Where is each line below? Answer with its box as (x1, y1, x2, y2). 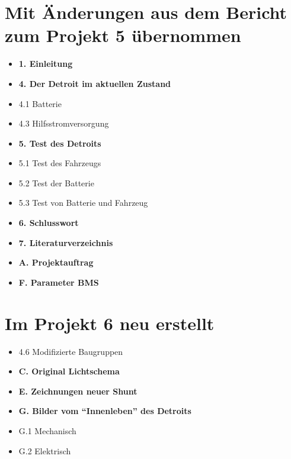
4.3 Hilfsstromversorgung (18, 117, 109, 130)
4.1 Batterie (18, 97, 62, 109)
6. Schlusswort (18, 216, 79, 229)
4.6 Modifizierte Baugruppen (18, 345, 123, 357)
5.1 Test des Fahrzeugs (18, 157, 101, 169)
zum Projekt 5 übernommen (5, 23, 241, 47)
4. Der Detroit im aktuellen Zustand (18, 77, 171, 89)
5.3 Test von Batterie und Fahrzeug (18, 196, 148, 209)
